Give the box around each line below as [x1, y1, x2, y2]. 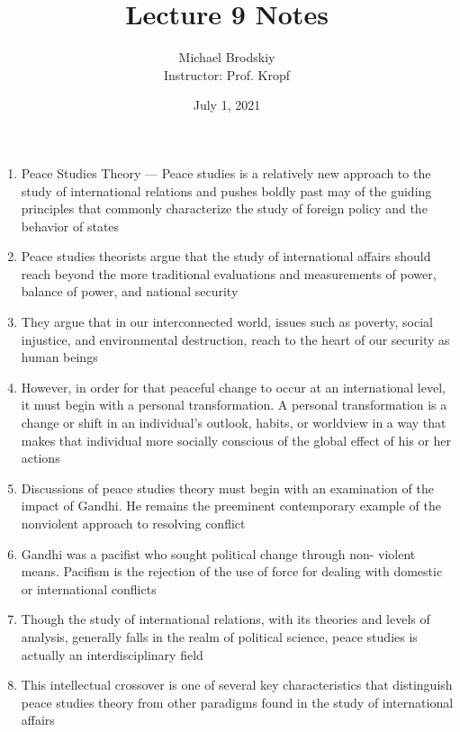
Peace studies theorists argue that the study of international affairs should [21, 247, 431, 266]
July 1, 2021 [193, 95, 261, 114]
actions [21, 448, 60, 467]
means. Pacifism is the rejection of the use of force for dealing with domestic [21, 562, 443, 581]
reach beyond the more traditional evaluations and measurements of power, [21, 264, 437, 283]
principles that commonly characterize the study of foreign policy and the [21, 199, 428, 218]
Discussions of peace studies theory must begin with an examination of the [21, 478, 434, 497]
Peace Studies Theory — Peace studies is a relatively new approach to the [21, 163, 431, 182]
